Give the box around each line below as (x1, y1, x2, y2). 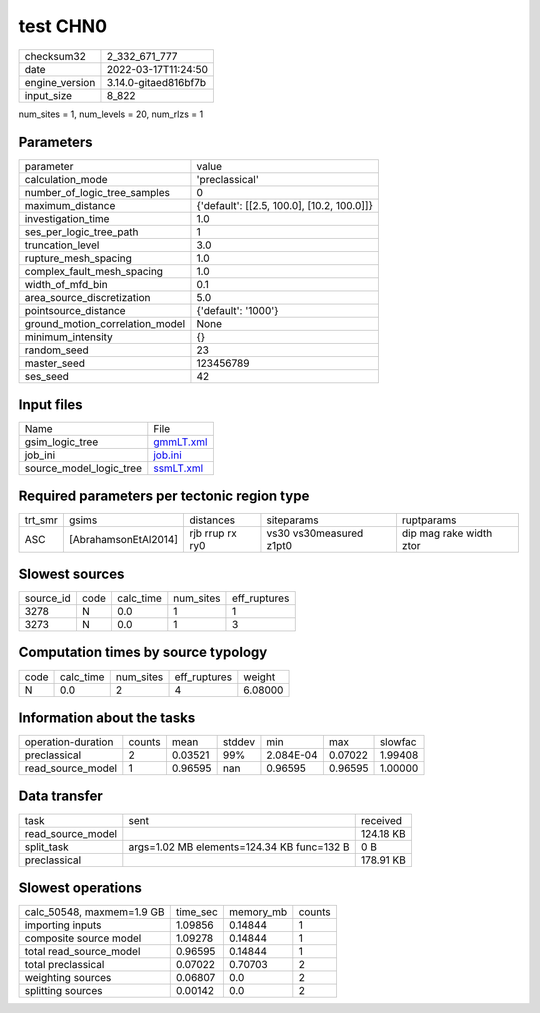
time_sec (175, 905, 219, 919)
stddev (222, 735, 255, 749)
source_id (24, 591, 71, 605)
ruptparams (401, 513, 457, 527)
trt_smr (24, 513, 59, 527)
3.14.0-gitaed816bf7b (106, 75, 207, 89)
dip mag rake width (401, 526, 493, 540)
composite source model (24, 931, 142, 945)
